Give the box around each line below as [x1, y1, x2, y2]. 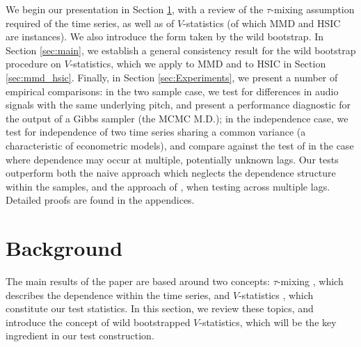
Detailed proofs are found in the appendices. [6, 193, 195, 207]
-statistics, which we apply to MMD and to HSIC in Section [70, 56, 326, 71]
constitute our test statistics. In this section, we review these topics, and [6, 301, 314, 316]
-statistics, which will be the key [199, 314, 337, 329]
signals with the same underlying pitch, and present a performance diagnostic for [6, 97, 351, 112]
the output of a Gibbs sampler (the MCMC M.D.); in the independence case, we [6, 111, 348, 125]
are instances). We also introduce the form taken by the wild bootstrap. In [6, 29, 324, 44]
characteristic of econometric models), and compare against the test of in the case [6, 138, 354, 152]
